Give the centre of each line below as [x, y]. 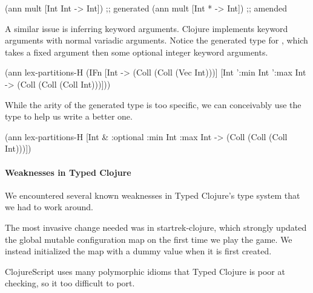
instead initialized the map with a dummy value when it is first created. [138, 251]
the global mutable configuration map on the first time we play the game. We [149, 239]
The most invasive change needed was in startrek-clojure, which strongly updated [156, 227]
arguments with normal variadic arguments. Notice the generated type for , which [156, 40]
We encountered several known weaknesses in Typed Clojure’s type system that [153, 195]
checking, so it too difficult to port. [70, 283]
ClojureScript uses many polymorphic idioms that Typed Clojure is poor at [145, 271]
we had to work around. [49, 207]
